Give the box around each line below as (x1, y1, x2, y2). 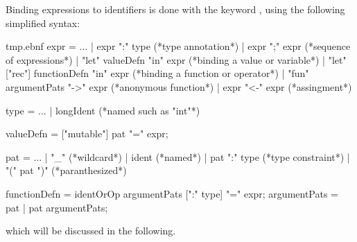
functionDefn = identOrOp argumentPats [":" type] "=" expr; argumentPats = (6, 186, 339, 200)
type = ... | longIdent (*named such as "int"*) (6, 103, 200, 117)
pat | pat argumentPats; (6, 200, 108, 214)
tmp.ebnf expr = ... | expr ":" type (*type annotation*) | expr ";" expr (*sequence (6, 39, 351, 53)
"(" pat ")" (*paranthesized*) (6, 163, 127, 178)
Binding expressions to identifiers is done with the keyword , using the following (6, 2, 345, 16)
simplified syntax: (6, 15, 80, 30)
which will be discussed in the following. (6, 223, 176, 238)
